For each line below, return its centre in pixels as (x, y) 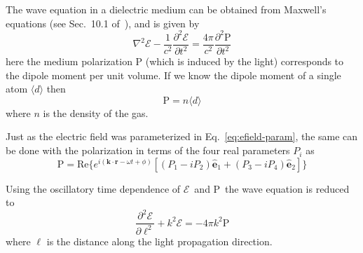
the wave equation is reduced (287, 188)
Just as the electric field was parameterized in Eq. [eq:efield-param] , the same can (182, 136)
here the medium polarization (69, 61)
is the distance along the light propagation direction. (159, 241)
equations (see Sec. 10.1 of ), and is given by (103, 23)
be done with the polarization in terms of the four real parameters (148, 150)
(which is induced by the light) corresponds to (245, 61)
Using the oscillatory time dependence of (93, 188)
